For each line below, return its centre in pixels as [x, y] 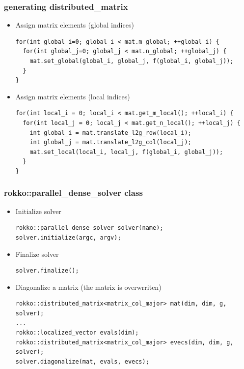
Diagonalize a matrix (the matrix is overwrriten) [88, 287]
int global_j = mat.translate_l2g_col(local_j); [110, 142]
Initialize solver [38, 211]
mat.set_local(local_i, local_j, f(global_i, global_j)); [126, 152]
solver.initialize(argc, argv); [68, 237]
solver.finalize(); [47, 271]
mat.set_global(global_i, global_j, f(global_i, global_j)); [132, 61]
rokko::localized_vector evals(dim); [77, 333]
